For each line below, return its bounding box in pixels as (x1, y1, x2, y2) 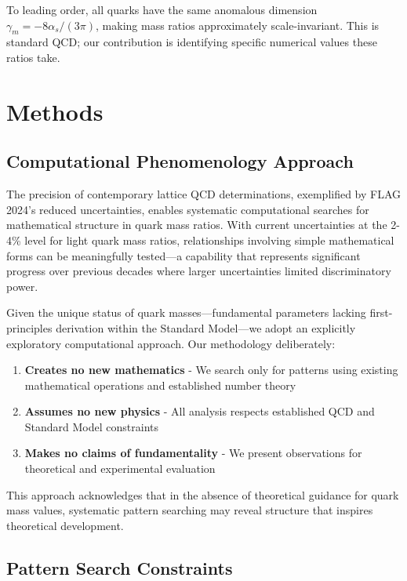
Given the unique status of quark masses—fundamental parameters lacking (6, 304, 366, 321)
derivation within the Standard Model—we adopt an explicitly (56, 319, 356, 336)
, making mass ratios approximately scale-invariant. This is (96, 16, 380, 33)
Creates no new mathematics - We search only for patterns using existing (24, 361, 398, 378)
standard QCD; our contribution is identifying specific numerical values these (6, 34, 377, 50)
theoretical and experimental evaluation (24, 460, 216, 477)
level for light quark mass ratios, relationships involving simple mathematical (24, 231, 394, 248)
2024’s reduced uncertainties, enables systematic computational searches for (6, 201, 369, 217)
